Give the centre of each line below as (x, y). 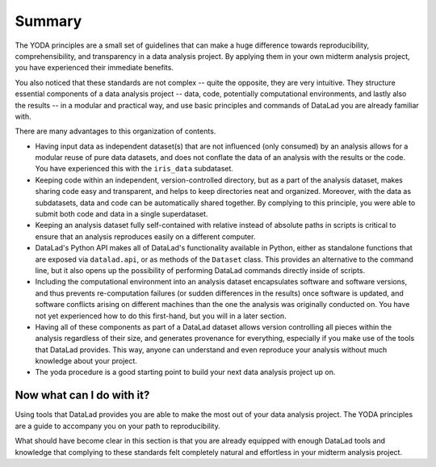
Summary (48, 21)
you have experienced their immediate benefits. (94, 68)
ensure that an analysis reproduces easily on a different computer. (145, 236)
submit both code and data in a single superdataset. (122, 214)
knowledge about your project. (86, 361)
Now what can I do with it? (82, 395)
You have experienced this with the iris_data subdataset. (134, 169)
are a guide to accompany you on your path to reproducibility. (118, 426)
